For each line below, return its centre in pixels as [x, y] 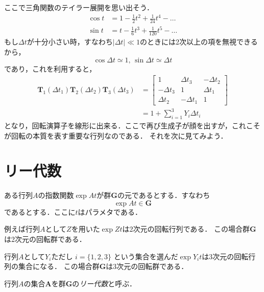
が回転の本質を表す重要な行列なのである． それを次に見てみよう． [116, 135]
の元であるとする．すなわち [164, 195]
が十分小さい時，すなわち [70, 42]
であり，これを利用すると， [50, 68]
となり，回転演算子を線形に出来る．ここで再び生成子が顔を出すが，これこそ [132, 125]
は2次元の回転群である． [45, 239]
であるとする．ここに [40, 211]
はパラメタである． [110, 211]
